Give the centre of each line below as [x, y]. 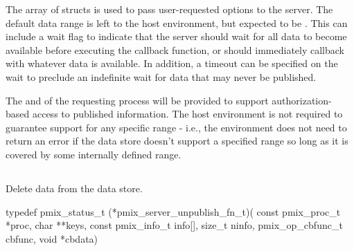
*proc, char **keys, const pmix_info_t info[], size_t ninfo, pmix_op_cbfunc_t [174, 225]
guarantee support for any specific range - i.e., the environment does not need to [176, 127]
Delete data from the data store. [74, 188]
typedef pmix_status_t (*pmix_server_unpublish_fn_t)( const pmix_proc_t [173, 211]
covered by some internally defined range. [94, 154]
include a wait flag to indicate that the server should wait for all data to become [176, 36]
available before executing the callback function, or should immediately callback [175, 49]
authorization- [302, 100]
